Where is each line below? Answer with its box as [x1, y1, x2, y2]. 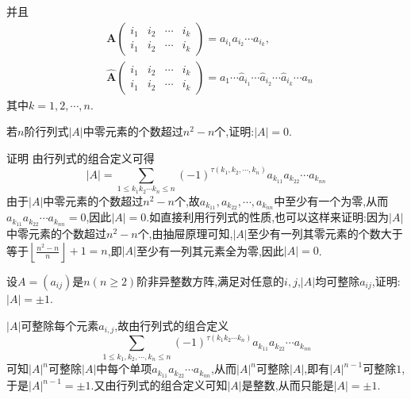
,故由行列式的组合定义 [114, 317, 229, 333]
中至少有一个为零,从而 [274, 192, 389, 209]
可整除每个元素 [21, 317, 99, 333]
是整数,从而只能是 [241, 377, 334, 393]
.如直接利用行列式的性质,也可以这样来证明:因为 [146, 209, 389, 225]
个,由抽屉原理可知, [137, 225, 233, 242]
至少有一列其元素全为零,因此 [136, 242, 284, 259]
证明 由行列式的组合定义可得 [6, 149, 155, 166]
